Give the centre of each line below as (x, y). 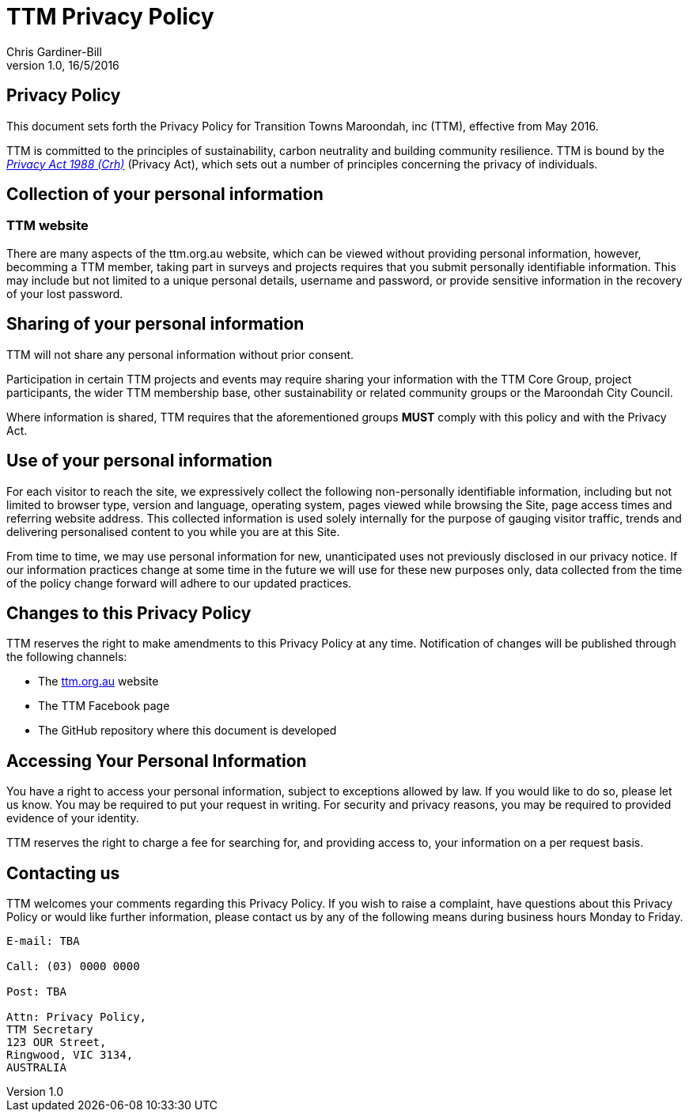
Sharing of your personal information (155, 324)
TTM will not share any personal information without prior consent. (180, 354)
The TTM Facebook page (104, 706)
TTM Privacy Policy (110, 17)
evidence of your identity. (73, 818)
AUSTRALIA (36, 1068)
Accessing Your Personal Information (157, 761)
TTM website (47, 226)
